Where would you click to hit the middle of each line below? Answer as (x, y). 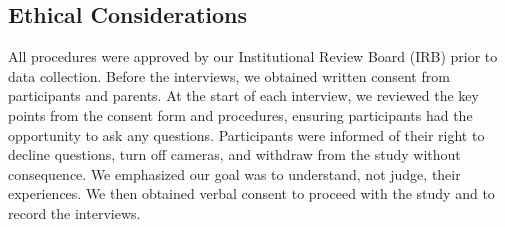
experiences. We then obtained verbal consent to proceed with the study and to (251, 193)
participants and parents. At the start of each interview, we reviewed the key (243, 95)
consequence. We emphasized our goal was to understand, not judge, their (234, 173)
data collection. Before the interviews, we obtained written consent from (229, 75)
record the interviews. (74, 212)
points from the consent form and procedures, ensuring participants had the (240, 114)
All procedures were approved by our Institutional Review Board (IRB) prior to (253, 56)
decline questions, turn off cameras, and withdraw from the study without (234, 154)
